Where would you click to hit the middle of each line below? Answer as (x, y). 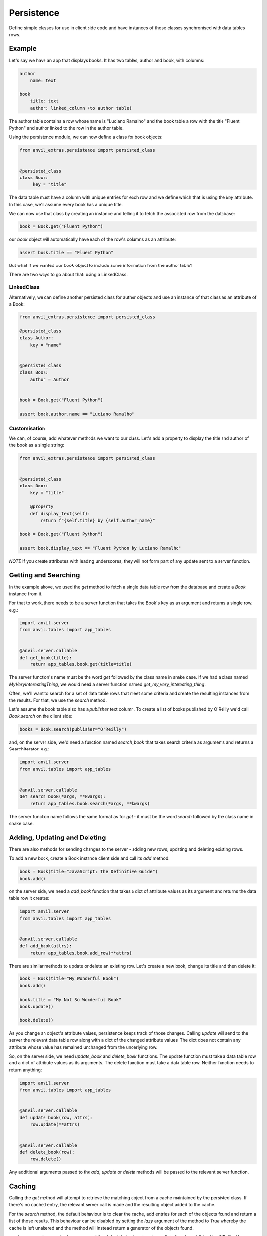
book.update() (37, 1007)
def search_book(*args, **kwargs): (63, 797)
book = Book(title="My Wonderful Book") (69, 979)
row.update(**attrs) (55, 1125)
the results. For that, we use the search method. (58, 700)
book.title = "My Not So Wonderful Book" (70, 999)
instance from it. (26, 594)
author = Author (49, 379)
